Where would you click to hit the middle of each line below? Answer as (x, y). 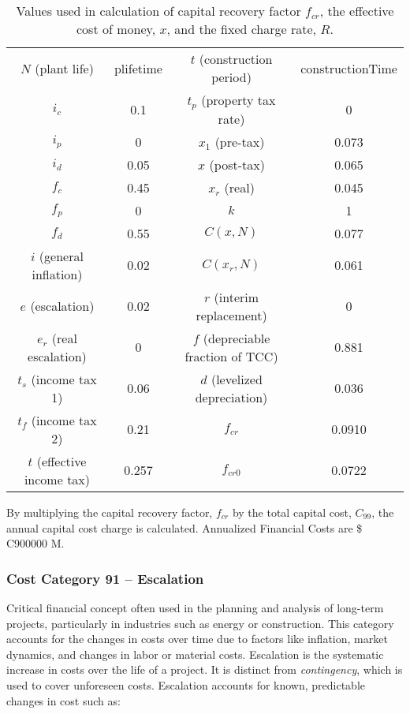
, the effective (357, 11)
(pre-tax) (240, 141)
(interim (237, 297)
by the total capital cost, (292, 512)
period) (231, 77)
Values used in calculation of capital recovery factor (158, 11)
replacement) (231, 315)
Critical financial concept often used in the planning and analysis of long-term (195, 607)
